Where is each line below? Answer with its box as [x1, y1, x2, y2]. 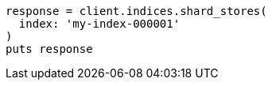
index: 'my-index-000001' [18, 17, 181, 30]
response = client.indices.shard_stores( [6, 5, 267, 17]
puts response [6, 43, 93, 55]
